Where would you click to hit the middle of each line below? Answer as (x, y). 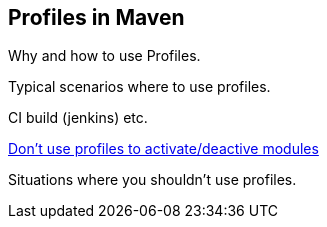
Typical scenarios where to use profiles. (139, 87)
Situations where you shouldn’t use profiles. (152, 180)
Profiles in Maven (96, 17)
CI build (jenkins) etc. (78, 118)
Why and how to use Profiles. (104, 56)
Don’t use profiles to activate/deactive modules (163, 149)
